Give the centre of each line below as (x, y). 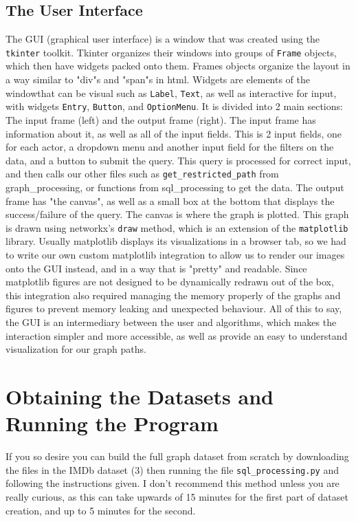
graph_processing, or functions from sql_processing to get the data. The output (175, 187)
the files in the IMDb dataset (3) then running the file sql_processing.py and (172, 469)
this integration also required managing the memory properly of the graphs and (173, 295)
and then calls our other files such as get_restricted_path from (142, 174)
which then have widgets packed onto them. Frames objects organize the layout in (178, 66)
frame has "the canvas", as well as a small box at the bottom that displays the (170, 200)
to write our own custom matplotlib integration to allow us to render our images (175, 255)
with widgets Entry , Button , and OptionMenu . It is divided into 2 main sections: (174, 106)
